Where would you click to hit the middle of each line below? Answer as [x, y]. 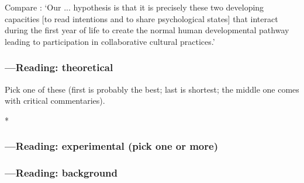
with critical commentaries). [55, 101]
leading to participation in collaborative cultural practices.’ [110, 41]
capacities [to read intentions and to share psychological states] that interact [141, 18]
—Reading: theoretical [59, 67]
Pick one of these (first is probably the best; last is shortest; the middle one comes [152, 89]
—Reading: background [61, 173]
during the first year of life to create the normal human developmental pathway [147, 30]
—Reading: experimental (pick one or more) [111, 146]
